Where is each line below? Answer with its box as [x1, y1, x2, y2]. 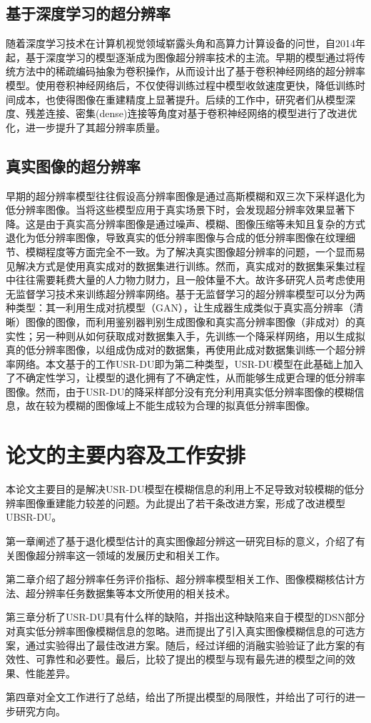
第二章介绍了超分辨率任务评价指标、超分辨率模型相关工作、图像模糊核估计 [6, 572, 355, 587]
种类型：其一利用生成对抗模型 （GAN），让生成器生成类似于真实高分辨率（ [6, 300, 353, 315]
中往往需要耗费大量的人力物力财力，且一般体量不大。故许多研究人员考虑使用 [6, 272, 365, 287]
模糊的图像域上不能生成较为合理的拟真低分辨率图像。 [65, 398, 315, 413]
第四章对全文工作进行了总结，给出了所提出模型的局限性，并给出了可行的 [6, 689, 345, 704]
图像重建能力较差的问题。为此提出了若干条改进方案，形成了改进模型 [25, 495, 345, 510]
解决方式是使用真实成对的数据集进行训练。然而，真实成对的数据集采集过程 [15, 258, 365, 273]
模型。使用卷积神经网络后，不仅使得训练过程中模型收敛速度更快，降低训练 [6, 77, 355, 92]
